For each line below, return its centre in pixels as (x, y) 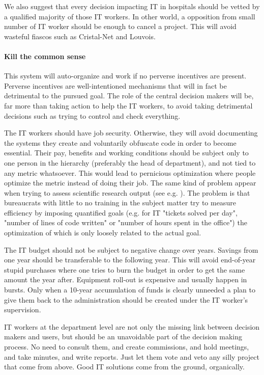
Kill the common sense (45, 56)
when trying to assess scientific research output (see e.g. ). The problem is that (127, 192)
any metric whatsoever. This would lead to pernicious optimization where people (130, 172)
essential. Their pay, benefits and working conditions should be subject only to (126, 153)
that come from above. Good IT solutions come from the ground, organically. (124, 367)
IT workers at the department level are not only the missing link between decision (132, 326)
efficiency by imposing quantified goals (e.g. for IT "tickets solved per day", (121, 212)
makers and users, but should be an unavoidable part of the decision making (123, 337)
